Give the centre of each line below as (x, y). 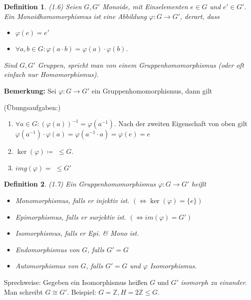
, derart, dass (200, 16)
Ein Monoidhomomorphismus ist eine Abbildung (75, 16)
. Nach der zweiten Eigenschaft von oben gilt (181, 123)
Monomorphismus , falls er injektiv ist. (72, 200)
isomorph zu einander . (214, 282)
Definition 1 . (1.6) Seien (43, 6)
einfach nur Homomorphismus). (51, 74)
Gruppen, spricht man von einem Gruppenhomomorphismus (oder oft (141, 65)
